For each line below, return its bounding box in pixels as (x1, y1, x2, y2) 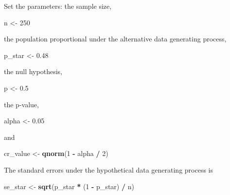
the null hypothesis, (4, 66, 62, 77)
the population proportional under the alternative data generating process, (4, 34, 227, 44)
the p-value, (4, 99, 39, 109)
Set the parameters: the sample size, (4, 1, 112, 11)
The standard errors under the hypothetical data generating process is (4, 164, 213, 175)
